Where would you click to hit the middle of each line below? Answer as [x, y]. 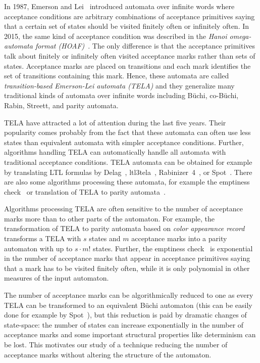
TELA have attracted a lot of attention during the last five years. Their [115, 122]
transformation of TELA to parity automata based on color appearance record [124, 228]
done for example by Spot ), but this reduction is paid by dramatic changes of [125, 315]
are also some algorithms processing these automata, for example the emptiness [127, 182]
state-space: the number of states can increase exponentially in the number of [124, 324]
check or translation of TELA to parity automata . [85, 191]
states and [105, 238]
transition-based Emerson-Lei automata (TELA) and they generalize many [119, 85]
